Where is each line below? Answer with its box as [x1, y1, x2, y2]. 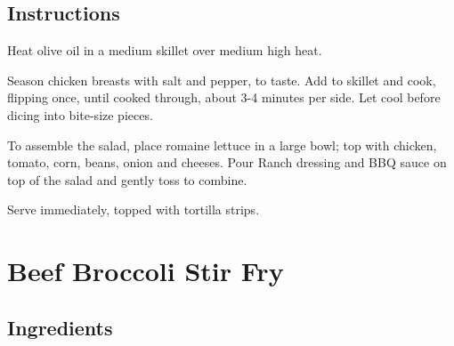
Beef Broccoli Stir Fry [7, 253, 284, 289]
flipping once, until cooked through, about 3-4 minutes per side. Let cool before [7, 88, 441, 107]
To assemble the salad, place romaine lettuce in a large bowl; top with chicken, [7, 135, 437, 154]
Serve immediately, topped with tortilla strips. [7, 200, 260, 219]
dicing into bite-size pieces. [7, 105, 153, 124]
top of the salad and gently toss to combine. [7, 170, 247, 189]
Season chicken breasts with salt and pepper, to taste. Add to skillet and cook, [7, 70, 436, 89]
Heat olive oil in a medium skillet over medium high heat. [7, 41, 322, 60]
